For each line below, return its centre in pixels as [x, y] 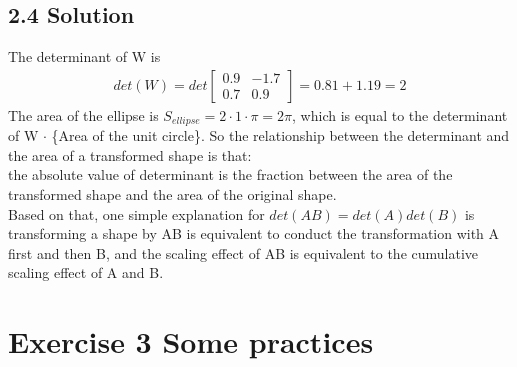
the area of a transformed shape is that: [130, 154]
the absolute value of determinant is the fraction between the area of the [230, 174]
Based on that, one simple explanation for [136, 213]
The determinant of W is [84, 56]
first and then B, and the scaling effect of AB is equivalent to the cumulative [243, 252]
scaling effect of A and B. [86, 272]
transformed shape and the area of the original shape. [172, 194]
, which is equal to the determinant [400, 114]
